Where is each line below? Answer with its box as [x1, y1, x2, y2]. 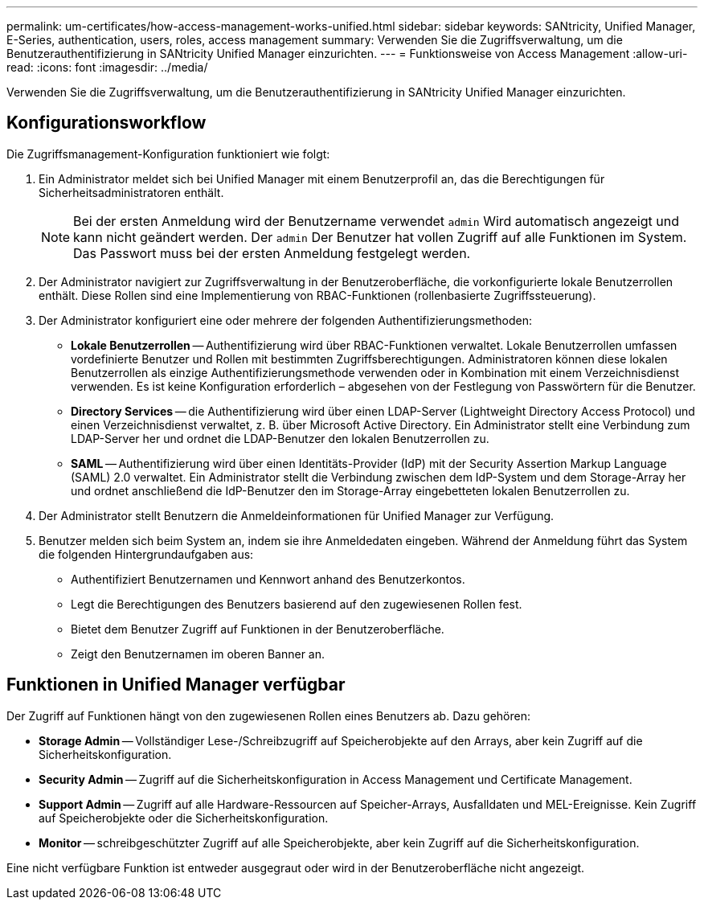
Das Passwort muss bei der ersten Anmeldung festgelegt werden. [73, 244, 471, 261]
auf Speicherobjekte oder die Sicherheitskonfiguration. [39, 810, 329, 825]
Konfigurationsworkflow [6, 113, 207, 133]
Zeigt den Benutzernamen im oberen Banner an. [71, 646, 325, 661]
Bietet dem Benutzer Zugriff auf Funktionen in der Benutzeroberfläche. [71, 621, 444, 636]
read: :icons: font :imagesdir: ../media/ [6, 60, 208, 74]
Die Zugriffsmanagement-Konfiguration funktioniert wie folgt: [6, 146, 330, 161]
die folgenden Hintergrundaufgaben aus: [39, 547, 254, 561]
